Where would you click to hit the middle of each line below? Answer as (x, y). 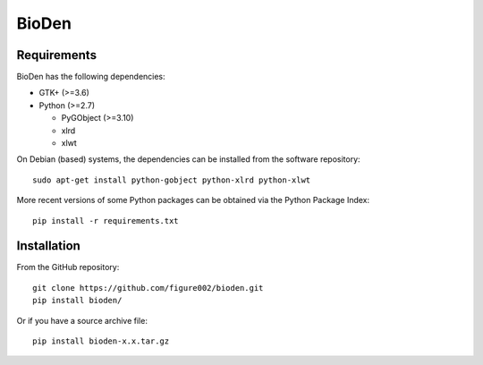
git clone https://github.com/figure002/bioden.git (148, 288)
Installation (48, 246)
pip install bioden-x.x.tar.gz (101, 341)
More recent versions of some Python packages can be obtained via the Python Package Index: (193, 200)
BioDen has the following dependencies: (91, 77)
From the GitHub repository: (68, 267)
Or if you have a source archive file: (82, 320)
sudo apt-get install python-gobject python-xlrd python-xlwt (172, 180)
